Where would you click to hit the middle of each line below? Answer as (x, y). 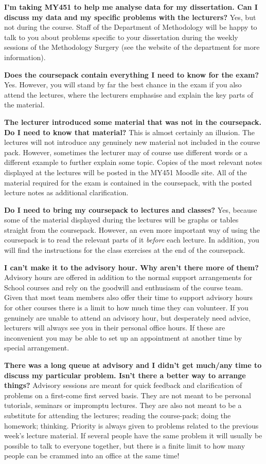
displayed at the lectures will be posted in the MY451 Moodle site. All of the (126, 172)
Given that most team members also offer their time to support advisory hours (128, 297)
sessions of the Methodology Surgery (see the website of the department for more (132, 47)
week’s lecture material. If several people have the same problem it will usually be (133, 435)
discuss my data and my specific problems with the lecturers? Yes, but (130, 17)
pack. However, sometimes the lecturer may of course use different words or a (126, 152)
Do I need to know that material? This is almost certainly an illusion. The (130, 132)
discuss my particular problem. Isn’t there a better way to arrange (125, 375)
